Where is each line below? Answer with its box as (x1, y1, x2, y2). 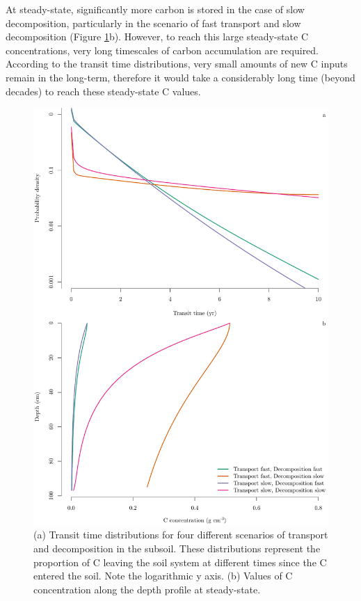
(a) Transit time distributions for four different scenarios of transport (33, 527, 328, 542)
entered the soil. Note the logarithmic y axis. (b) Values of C (33, 568, 293, 583)
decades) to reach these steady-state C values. (6, 83, 201, 98)
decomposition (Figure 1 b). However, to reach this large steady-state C (6, 29, 309, 44)
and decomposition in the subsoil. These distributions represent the (33, 541, 321, 556)
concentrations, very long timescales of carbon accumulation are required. (6, 42, 319, 57)
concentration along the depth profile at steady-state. (33, 582, 261, 596)
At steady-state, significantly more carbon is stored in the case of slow (6, 2, 305, 16)
